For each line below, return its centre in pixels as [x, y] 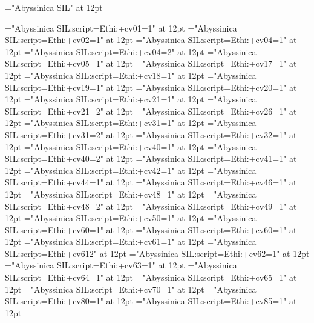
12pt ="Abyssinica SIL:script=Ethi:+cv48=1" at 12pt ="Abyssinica [131, 194]
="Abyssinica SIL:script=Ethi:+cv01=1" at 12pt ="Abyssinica [121, 28]
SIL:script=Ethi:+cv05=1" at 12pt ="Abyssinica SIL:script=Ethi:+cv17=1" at [151, 63]
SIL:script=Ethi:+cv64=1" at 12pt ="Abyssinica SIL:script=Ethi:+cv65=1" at [151, 277]
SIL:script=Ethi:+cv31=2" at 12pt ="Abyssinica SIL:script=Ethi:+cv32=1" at [151, 134]
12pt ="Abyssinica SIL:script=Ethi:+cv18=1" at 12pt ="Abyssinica [131, 75]
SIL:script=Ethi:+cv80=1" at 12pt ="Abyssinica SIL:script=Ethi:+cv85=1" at [151, 301]
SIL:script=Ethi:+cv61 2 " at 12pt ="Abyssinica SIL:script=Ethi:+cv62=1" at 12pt [157, 253]
